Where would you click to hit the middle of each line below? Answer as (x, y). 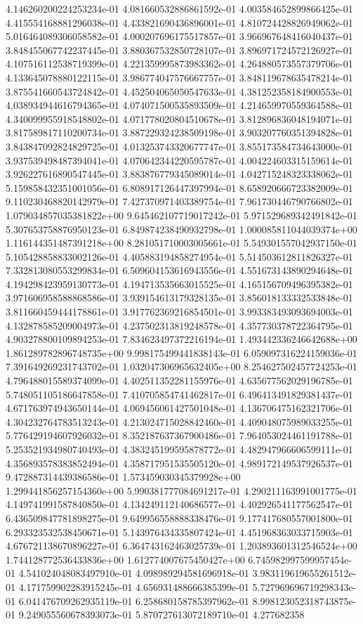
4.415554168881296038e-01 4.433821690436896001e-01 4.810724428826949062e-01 (179, 22)
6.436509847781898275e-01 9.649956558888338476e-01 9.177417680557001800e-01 (179, 518)
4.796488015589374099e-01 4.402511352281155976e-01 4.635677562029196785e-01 (179, 381)
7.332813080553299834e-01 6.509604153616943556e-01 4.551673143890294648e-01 (179, 270)
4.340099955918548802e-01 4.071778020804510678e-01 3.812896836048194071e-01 (179, 118)
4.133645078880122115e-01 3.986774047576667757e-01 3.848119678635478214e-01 (179, 77)
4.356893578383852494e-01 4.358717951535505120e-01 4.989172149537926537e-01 (179, 463)
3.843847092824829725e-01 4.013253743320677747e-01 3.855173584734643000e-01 (179, 146)
